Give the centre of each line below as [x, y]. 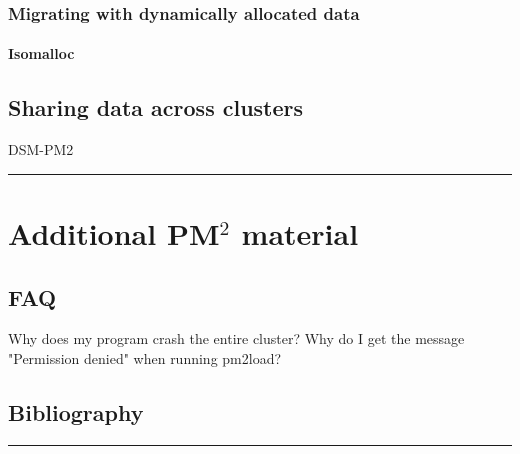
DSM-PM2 [41, 149]
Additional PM [114, 233]
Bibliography [76, 411]
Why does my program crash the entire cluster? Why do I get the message [236, 338]
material [300, 233]
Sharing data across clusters [156, 107]
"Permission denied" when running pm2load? [145, 358]
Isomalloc [41, 53]
